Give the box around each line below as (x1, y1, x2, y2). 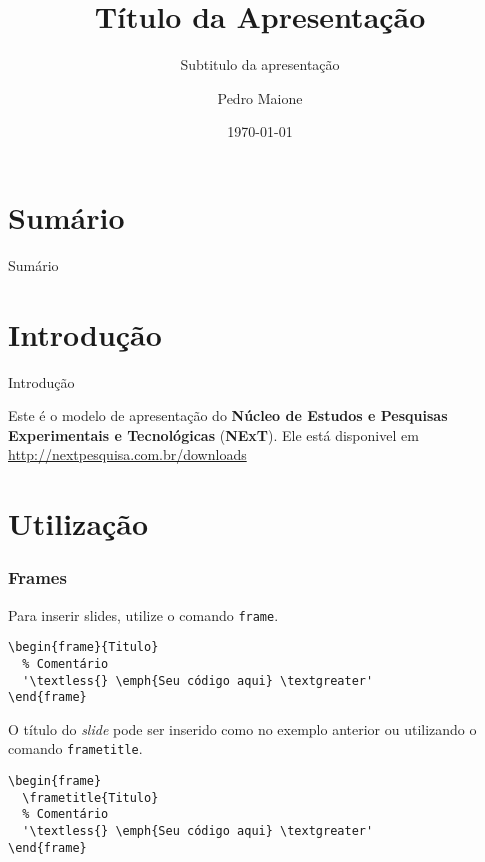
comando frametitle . (8, 738, 143, 759)
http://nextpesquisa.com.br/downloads (8, 444, 247, 465)
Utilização (8, 503, 149, 544)
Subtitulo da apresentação (180, 54, 340, 75)
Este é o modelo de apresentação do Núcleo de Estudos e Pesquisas (8, 405, 448, 426)
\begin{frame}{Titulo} (8, 640, 159, 655)
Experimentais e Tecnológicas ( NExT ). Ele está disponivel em (8, 424, 419, 445)
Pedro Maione (217, 87, 303, 108)
